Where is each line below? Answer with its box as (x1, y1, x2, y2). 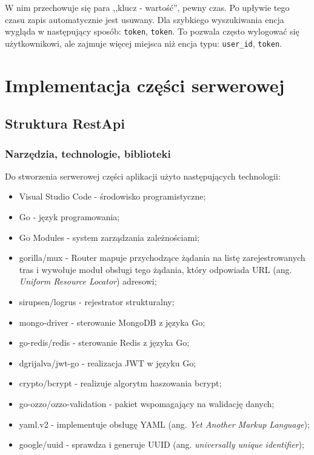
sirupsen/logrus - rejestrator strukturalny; (19, 295, 175, 308)
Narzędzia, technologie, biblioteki (5, 146, 171, 161)
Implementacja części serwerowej (5, 72, 285, 97)
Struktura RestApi (5, 114, 125, 133)
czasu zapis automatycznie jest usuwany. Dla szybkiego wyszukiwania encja (5, 13, 284, 25)
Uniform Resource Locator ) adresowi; (19, 275, 157, 288)
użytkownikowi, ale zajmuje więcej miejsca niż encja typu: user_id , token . (5, 36, 282, 49)
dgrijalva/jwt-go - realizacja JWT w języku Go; (19, 356, 196, 369)
